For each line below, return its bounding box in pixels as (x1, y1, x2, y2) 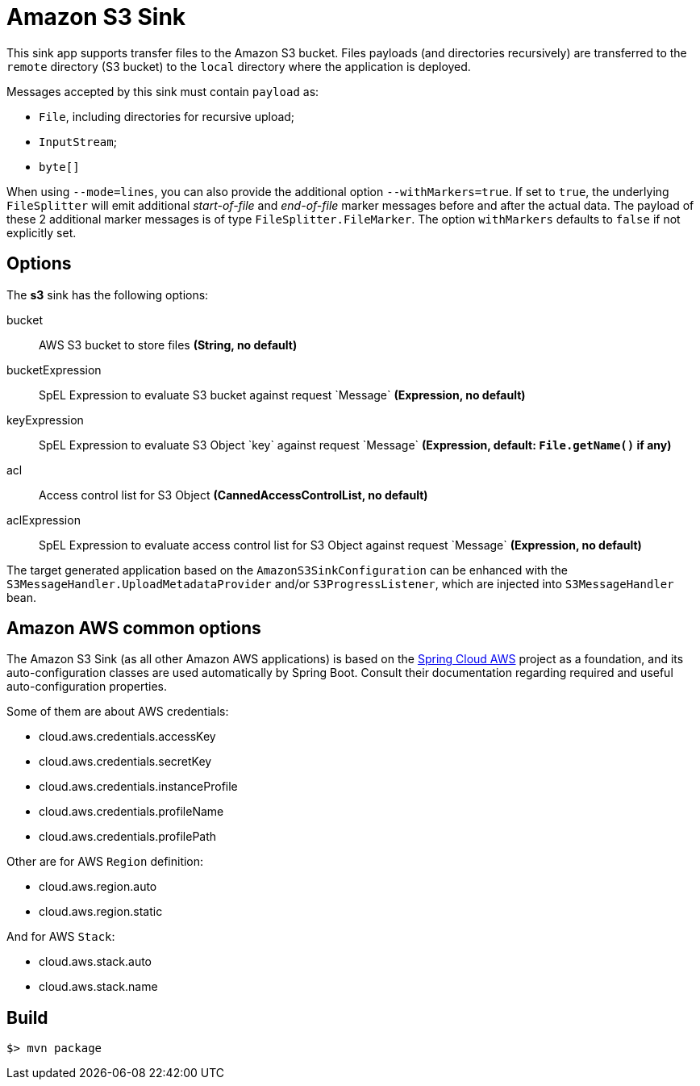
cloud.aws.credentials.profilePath (39, 829, 217, 844)
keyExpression (6, 412, 84, 427)
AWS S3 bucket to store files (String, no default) (39, 337, 298, 352)
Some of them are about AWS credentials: (6, 704, 229, 719)
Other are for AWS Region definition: (6, 854, 204, 869)
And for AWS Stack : (6, 929, 115, 944)
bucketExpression (6, 362, 102, 377)
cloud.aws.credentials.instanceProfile (39, 779, 238, 794)
